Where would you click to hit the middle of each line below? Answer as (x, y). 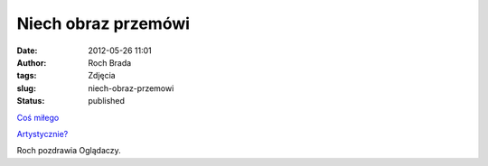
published (107, 101)
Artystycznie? (42, 134)
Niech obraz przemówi (103, 23)
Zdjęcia (102, 76)
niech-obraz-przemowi (131, 88)
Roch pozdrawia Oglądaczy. (69, 151)
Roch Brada (110, 62)
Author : (32, 62)
